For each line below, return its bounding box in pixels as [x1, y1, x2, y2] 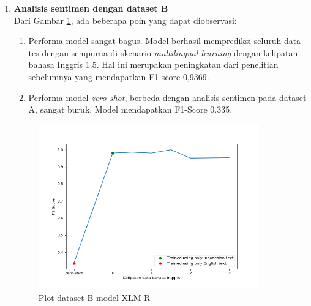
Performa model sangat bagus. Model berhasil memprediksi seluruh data [28, 34, 301, 47]
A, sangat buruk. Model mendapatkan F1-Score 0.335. [28, 103, 233, 116]
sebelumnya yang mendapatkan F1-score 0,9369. [28, 70, 209, 83]
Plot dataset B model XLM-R [38, 291, 151, 304]
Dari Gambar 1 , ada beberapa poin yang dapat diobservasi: [13, 13, 237, 26]
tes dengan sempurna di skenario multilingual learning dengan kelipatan [28, 46, 298, 59]
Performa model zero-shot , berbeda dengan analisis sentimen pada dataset [28, 91, 307, 103]
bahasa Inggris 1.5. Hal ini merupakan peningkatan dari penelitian [28, 58, 279, 71]
